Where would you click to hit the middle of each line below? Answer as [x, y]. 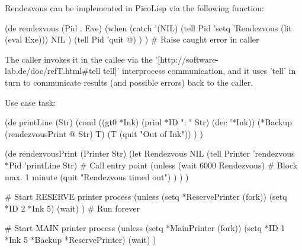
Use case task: [30, 102]
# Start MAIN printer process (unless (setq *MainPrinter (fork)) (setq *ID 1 [145, 228]
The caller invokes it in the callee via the [79, 59]
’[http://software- [187, 59]
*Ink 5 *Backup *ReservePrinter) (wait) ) [81, 239]
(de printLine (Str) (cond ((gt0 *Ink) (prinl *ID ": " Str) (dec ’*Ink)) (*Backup [148, 122]
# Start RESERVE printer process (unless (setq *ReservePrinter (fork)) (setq [146, 197]
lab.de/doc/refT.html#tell [53, 71]
